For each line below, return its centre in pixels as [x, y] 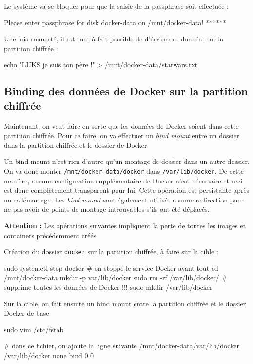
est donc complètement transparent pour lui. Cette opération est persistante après [127, 190]
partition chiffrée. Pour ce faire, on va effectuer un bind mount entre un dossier [122, 135]
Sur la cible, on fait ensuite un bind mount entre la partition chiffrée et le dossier [125, 303]
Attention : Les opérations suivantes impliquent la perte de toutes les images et [125, 225]
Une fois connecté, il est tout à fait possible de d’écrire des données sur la [114, 39]
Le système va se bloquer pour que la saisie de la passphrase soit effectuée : [116, 6]
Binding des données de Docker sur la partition [126, 91]
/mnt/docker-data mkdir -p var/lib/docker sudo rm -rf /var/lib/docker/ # [116, 277]
